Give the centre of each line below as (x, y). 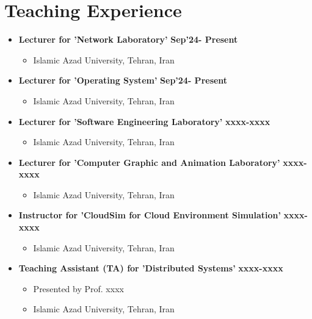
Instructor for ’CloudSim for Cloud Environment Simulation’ (150, 215)
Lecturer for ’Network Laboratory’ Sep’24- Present (128, 39)
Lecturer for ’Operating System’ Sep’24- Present (123, 80)
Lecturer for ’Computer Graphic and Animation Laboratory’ (149, 162)
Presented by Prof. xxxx (78, 288)
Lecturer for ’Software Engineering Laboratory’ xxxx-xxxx (144, 121)
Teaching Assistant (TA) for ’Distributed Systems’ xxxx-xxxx (151, 268)
